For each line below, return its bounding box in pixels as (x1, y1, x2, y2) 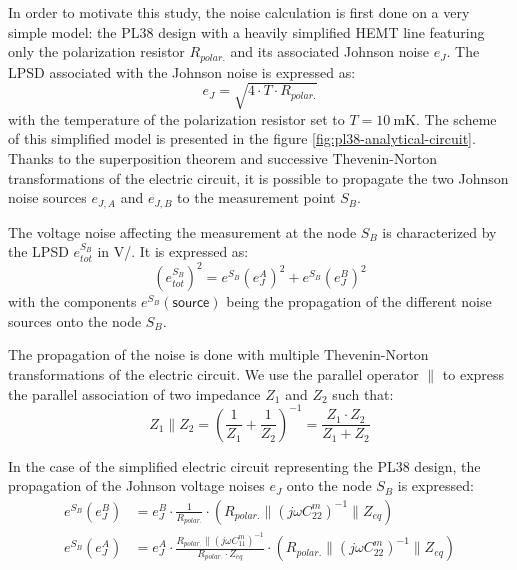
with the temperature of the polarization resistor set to (8, 108, 345, 129)
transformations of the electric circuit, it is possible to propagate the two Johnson (8, 167, 509, 188)
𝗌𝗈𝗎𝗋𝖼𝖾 (172, 296, 210, 311)
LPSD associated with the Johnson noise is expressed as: (8, 61, 356, 82)
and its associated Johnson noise (230, 41, 430, 62)
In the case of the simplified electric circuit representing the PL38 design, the (8, 455, 481, 476)
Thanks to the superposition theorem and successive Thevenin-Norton (8, 147, 438, 168)
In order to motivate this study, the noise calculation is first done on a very (8, 2, 470, 22)
